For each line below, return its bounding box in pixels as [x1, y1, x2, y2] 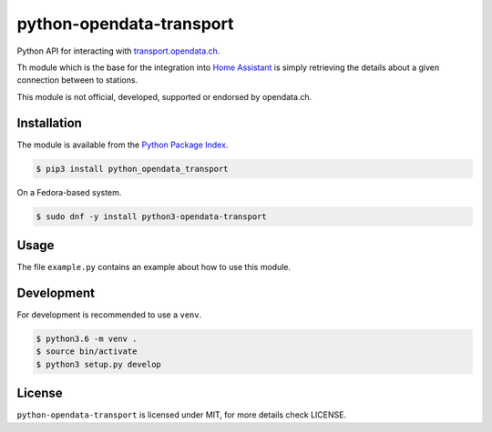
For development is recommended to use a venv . [16, 309, 202, 320]
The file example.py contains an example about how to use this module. [16, 262, 292, 273]
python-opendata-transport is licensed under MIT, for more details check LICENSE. [16, 409, 346, 420]
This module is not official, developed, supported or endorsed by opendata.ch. [16, 91, 313, 102]
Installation [16, 115, 82, 131]
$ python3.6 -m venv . [36, 333, 138, 344]
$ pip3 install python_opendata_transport [36, 164, 229, 174]
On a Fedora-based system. [16, 186, 122, 197]
